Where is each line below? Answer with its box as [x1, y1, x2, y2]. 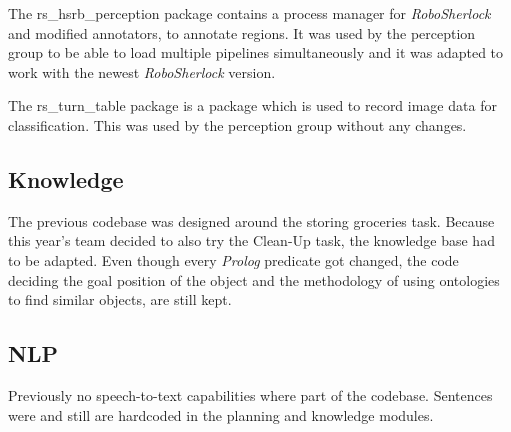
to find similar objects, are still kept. [8, 289, 232, 310]
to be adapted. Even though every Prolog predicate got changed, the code [8, 249, 459, 270]
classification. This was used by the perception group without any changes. [8, 114, 467, 135]
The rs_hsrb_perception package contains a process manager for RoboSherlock [8, 3, 491, 23]
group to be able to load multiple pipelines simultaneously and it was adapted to [8, 42, 504, 63]
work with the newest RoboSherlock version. [8, 61, 276, 82]
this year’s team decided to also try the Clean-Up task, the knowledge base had [8, 230, 495, 251]
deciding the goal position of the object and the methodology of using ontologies [8, 269, 500, 290]
